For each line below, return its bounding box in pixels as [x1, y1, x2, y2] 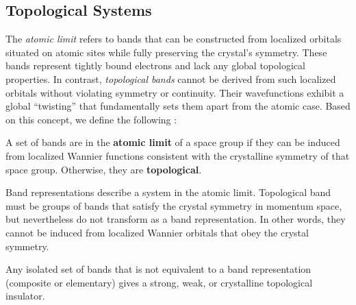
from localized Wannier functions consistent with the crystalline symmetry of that [5, 148, 350, 162]
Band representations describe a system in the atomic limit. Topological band [5, 185, 331, 199]
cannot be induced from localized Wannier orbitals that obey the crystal [5, 225, 309, 239]
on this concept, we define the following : [5, 112, 177, 126]
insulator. [5, 289, 45, 303]
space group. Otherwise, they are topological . [5, 162, 202, 176]
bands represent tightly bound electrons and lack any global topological [5, 58, 305, 73]
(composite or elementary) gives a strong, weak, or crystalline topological [5, 275, 313, 289]
